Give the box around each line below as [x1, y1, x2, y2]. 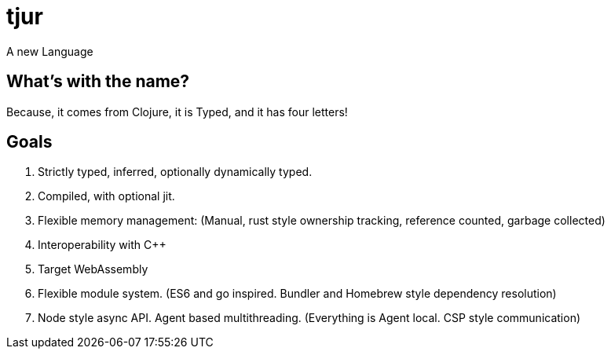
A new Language [6, 44, 93, 58]
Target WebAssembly [38, 262, 148, 276]
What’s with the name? [6, 71, 190, 92]
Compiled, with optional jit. [38, 189, 175, 203]
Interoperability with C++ [38, 238, 166, 252]
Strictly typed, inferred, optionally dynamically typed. [38, 165, 313, 179]
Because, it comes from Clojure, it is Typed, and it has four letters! [6, 104, 348, 119]
